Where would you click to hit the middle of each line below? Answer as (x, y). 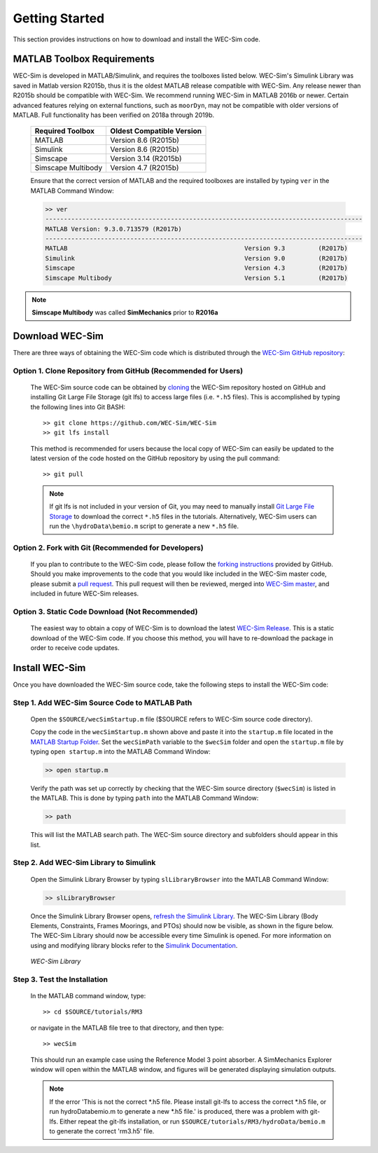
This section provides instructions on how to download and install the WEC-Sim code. (136, 39)
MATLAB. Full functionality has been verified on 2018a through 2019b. (114, 115)
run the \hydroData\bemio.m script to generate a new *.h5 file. (144, 526)
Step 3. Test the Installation (61, 979)
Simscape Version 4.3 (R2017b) (196, 268)
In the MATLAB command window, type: (88, 996)
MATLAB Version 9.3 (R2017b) (196, 248)
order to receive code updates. (75, 647)
